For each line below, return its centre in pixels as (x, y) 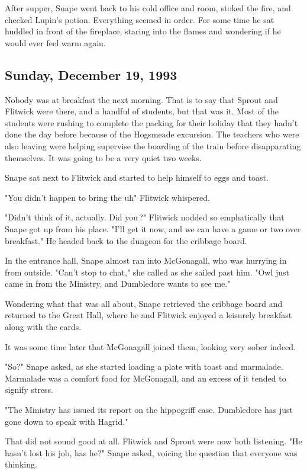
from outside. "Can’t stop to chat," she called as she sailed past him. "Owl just (147, 272)
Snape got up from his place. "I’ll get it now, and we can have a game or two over (153, 228)
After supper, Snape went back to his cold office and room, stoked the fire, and (148, 8)
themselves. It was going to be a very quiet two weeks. (103, 157)
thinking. (21, 464)
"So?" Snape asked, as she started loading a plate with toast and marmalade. (144, 366)
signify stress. (29, 390)
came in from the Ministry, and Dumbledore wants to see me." (118, 284)
